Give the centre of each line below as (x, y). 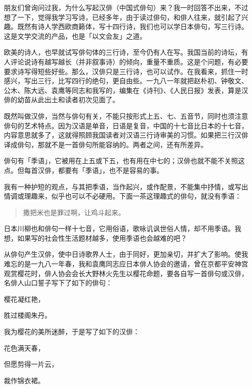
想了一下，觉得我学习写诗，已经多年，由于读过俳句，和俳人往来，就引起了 (123, 17)
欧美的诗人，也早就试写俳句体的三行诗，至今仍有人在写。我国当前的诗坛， (123, 52)
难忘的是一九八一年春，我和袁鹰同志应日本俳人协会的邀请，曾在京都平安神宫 (126, 264)
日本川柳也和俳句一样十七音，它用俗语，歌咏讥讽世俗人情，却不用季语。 (119, 228)
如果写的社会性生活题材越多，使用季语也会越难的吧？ (102, 238)
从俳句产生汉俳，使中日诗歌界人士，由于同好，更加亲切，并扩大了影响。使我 (126, 254)
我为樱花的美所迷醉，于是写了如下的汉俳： (72, 332)
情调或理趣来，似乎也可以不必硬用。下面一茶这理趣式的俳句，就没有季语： (123, 196)
